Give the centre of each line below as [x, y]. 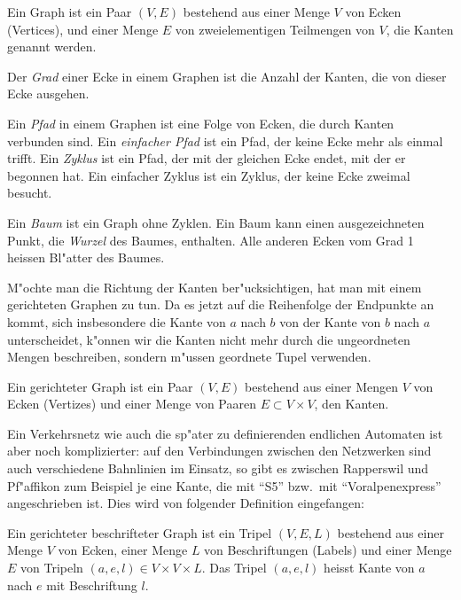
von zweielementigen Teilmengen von [275, 29]
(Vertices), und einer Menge [83, 29]
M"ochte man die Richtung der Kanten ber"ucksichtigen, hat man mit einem [215, 287]
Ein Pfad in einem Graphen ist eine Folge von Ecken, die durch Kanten [201, 123]
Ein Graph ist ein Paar [70, 12]
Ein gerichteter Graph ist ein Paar [100, 386]
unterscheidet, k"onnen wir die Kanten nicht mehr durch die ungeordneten [209, 339]
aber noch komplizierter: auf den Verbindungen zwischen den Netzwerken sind [219, 451]
